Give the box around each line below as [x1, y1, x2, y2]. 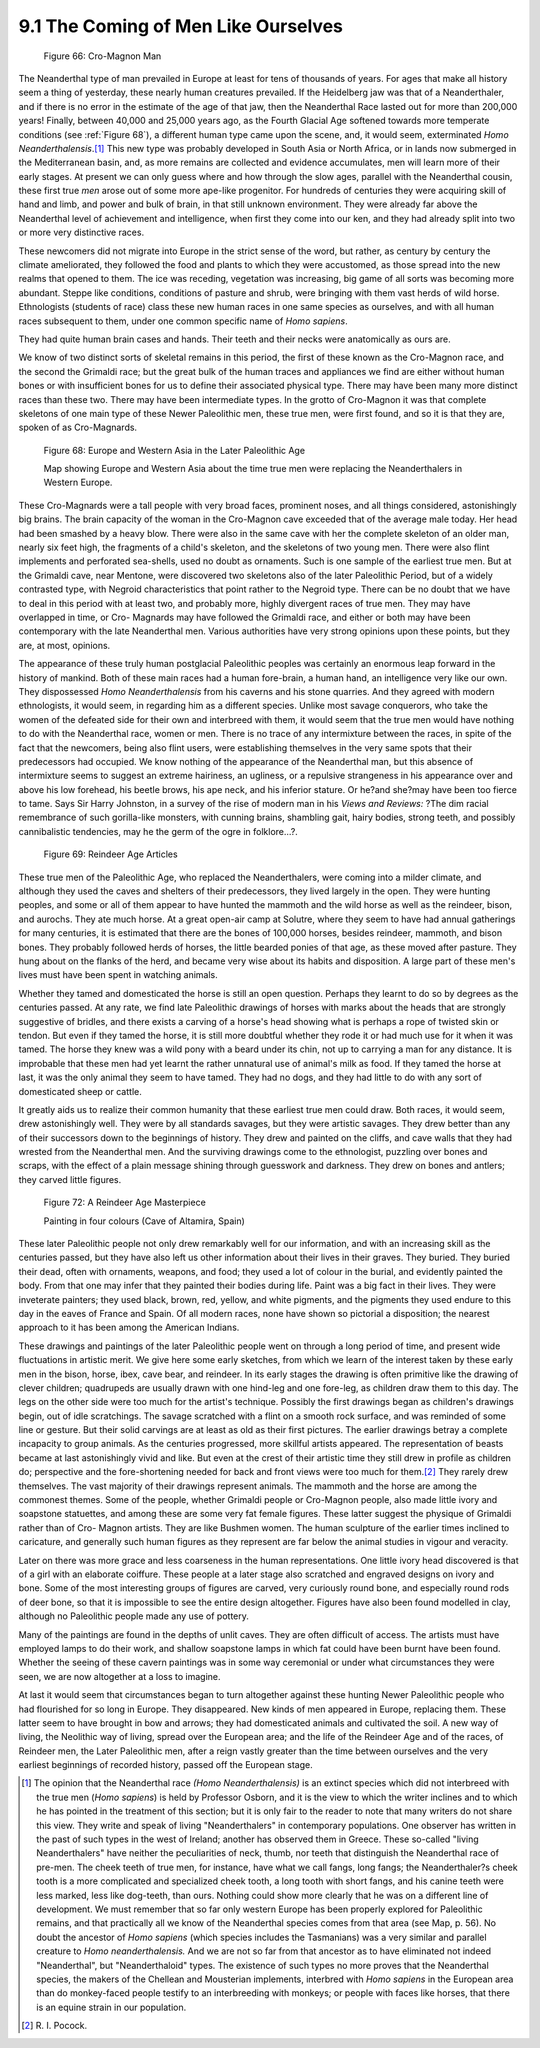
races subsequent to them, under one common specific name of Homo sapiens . [18, 315, 349, 327]
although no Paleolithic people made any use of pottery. [18, 1610, 250, 1622]
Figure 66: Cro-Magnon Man [43, 50, 162, 62]
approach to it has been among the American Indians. [18, 1321, 240, 1334]
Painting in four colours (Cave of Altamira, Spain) [43, 1215, 245, 1227]
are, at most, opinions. [18, 639, 111, 651]
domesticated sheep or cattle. [18, 1085, 142, 1097]
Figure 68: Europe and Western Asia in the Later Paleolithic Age [43, 444, 305, 456]
